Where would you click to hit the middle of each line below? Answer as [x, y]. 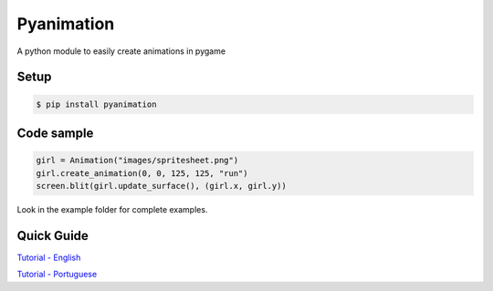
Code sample [55, 133]
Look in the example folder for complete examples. [112, 209]
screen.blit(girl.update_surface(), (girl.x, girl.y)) [161, 186]
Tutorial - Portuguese [57, 275]
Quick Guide [52, 236]
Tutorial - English [49, 257]
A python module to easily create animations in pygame [121, 51]
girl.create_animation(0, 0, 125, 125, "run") [142, 173]
